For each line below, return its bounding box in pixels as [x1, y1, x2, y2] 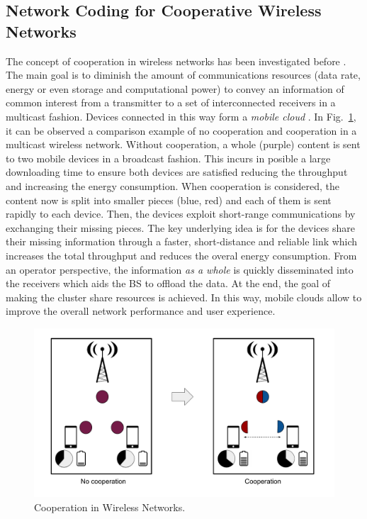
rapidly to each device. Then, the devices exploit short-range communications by [6, 206, 356, 221]
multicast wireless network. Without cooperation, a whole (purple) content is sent [6, 137, 361, 152]
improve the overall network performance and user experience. [6, 303, 276, 318]
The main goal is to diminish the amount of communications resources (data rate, [6, 67, 361, 82]
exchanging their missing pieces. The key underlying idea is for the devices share [6, 220, 355, 235]
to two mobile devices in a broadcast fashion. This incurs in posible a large [6, 150, 331, 165]
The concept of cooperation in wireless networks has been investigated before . [6, 53, 346, 68]
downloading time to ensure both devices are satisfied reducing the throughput [6, 164, 348, 179]
